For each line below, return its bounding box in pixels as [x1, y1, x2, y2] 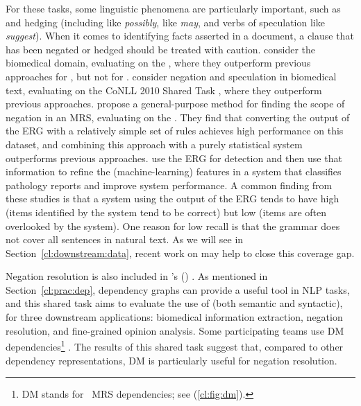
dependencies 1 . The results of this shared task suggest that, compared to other [6, 337, 344, 353]
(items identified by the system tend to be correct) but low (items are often [6, 204, 326, 219]
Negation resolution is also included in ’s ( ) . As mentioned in [6, 269, 268, 283]
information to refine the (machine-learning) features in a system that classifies [6, 164, 342, 179]
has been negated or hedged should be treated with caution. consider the [6, 42, 316, 56]
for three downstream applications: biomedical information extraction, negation [6, 310, 343, 324]
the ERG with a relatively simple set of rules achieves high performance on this [6, 123, 344, 138]
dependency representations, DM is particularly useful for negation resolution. [6, 353, 337, 367]
